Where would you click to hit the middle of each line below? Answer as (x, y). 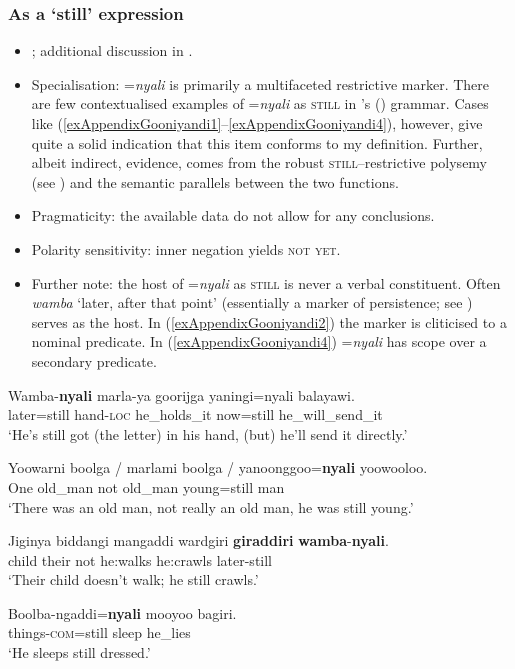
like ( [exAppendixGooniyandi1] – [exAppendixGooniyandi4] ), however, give (257, 123)
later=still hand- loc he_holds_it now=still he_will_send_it (195, 414)
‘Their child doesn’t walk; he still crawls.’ (133, 579)
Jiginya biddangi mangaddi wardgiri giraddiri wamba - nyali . (198, 540)
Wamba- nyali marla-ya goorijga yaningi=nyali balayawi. (181, 394)
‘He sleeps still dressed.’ (79, 652)
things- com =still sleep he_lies (99, 632)
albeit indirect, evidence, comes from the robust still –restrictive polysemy (259, 162)
